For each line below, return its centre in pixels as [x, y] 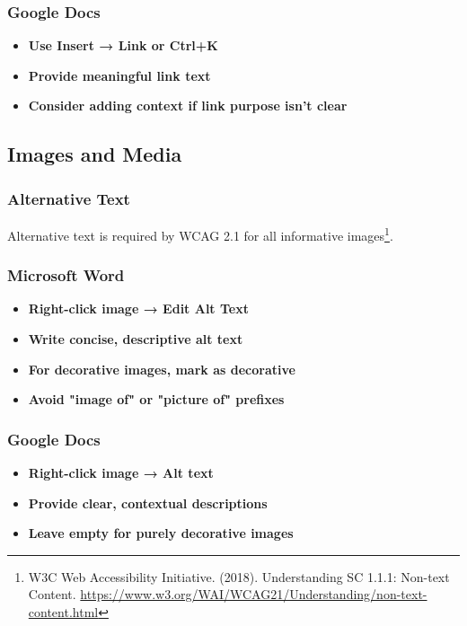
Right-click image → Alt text [121, 473]
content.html [63, 612]
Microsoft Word [66, 275]
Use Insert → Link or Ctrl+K [123, 45]
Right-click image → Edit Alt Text [138, 309]
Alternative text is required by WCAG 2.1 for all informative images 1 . [200, 234]
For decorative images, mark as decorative [162, 369]
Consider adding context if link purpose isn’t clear [188, 106]
